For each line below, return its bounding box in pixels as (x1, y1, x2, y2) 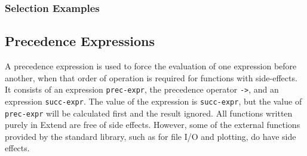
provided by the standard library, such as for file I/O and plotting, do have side (5, 130, 296, 142)
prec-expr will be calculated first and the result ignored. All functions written (5, 106, 293, 119)
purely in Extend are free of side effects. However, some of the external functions (5, 118, 300, 131)
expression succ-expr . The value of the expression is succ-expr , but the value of (5, 94, 302, 107)
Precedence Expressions (5, 32, 155, 50)
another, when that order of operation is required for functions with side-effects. (5, 71, 297, 84)
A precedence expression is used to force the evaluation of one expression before (5, 60, 297, 72)
